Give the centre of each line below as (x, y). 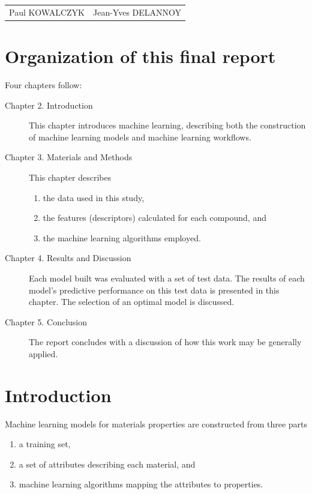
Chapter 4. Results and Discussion (68, 258)
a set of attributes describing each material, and (107, 464)
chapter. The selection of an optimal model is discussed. (132, 302)
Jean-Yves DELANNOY (137, 12)
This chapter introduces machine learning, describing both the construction (167, 125)
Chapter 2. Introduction (49, 105)
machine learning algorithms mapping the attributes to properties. (141, 484)
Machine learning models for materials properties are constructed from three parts (156, 423)
